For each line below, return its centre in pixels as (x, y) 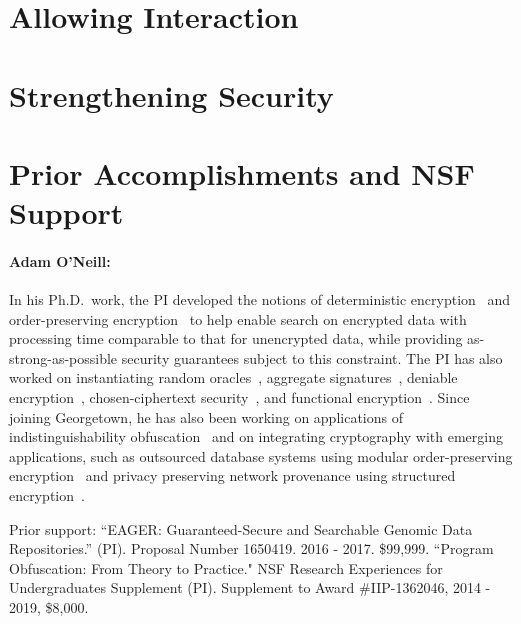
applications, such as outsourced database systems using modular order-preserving (261, 455)
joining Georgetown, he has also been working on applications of (206, 416)
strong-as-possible (63, 357)
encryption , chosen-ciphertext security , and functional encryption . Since (239, 397)
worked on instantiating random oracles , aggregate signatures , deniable (233, 377)
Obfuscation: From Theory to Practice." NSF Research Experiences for (226, 567)
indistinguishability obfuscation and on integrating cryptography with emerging (256, 436)
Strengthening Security (171, 94)
